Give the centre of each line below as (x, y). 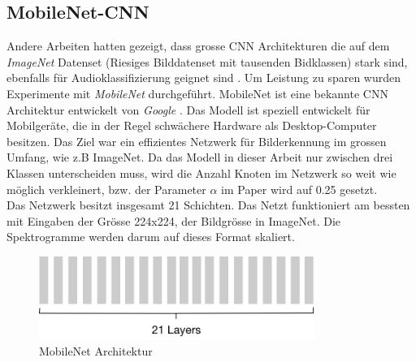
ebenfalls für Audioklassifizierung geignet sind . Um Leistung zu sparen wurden (204, 78)
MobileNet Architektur (96, 351)
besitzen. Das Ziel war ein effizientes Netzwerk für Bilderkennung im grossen (197, 141)
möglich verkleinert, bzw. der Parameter (106, 189)
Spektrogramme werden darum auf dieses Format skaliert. (151, 237)
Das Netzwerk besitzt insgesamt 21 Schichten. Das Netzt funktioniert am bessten (208, 205)
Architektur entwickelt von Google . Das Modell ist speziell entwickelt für (188, 109)
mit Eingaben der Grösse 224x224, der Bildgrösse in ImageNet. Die (174, 220)
